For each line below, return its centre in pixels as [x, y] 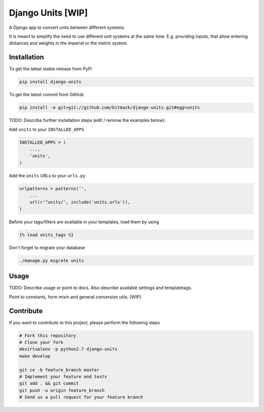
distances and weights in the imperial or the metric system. [68, 43]
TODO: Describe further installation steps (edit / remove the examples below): [87, 121]
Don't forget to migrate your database [47, 247]
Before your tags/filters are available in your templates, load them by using [84, 222]
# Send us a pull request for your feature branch [81, 397]
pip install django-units [50, 82]
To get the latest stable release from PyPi [51, 69]
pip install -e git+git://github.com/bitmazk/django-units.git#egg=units [110, 108]
